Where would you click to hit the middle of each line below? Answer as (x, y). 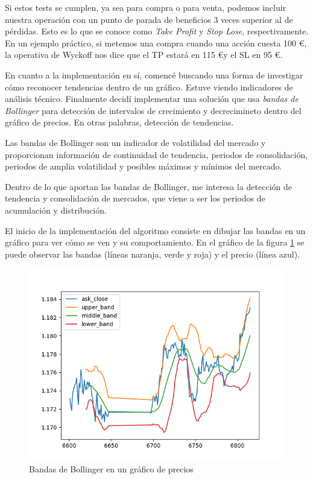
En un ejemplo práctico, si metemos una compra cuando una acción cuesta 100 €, (156, 43)
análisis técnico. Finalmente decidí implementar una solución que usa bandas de (152, 99)
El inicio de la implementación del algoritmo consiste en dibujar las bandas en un (155, 230)
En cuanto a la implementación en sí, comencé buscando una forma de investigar (154, 75)
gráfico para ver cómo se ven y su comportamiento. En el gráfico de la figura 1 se (155, 242)
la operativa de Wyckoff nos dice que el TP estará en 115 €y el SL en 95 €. (144, 55)
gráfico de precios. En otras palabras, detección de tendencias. (119, 122)
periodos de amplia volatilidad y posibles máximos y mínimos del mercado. (144, 166)
